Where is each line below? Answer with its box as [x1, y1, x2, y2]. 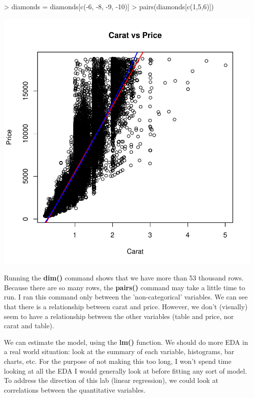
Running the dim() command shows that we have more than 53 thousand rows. [4, 273, 244, 283]
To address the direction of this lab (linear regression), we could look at [4, 375, 218, 385]
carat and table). [4, 320, 54, 331]
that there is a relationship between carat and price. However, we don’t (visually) [4, 301, 248, 311]
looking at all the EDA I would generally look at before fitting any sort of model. [4, 365, 247, 376]
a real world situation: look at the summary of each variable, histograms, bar [4, 346, 234, 357]
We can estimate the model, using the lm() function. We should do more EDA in [4, 337, 248, 347]
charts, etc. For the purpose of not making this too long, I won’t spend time [4, 356, 232, 366]
